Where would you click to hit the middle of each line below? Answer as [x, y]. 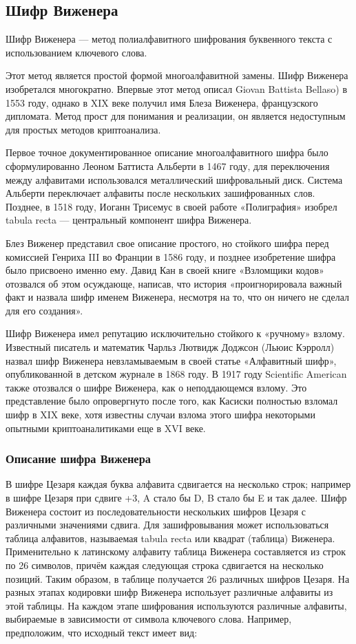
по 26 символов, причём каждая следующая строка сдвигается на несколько [165, 565]
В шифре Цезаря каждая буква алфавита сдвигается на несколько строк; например [178, 484]
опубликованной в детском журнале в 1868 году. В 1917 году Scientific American [176, 374]
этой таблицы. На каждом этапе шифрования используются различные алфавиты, [176, 605]
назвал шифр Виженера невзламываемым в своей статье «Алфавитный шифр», [171, 360]
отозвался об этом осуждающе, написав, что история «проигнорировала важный [174, 283]
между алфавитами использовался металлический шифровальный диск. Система [174, 179]
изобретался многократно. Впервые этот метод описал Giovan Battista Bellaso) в [176, 88]
